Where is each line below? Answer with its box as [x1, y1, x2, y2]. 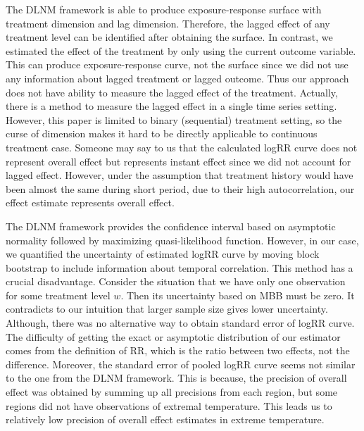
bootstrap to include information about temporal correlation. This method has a [6, 260, 353, 275]
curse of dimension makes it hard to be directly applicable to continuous [6, 126, 318, 141]
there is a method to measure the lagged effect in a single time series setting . [6, 99, 337, 113]
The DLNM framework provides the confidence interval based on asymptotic [6, 218, 336, 233]
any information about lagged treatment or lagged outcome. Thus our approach [6, 70, 349, 85]
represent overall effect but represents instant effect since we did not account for [6, 154, 351, 168]
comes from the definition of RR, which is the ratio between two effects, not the [6, 343, 350, 358]
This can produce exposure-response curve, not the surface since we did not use [6, 57, 349, 72]
